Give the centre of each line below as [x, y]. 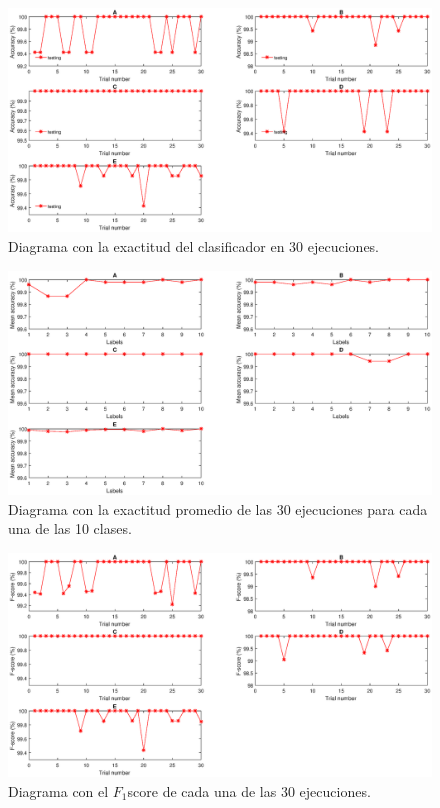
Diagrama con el [58, 790]
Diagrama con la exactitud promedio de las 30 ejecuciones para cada [218, 508]
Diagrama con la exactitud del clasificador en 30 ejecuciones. [194, 246]
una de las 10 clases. [70, 528]
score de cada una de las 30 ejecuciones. [249, 790]
